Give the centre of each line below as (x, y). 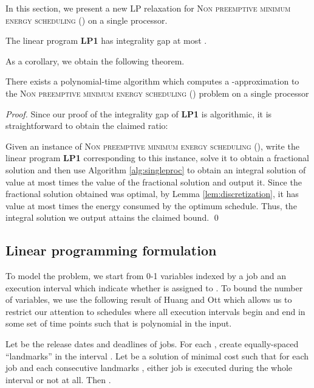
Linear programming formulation (111, 250)
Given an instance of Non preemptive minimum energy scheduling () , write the (152, 146)
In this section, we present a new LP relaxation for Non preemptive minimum (148, 8)
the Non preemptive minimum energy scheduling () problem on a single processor (157, 93)
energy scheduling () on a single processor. (87, 20)
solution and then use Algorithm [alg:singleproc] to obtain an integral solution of (156, 169)
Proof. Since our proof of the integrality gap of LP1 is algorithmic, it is (139, 113)
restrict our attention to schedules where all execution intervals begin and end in (155, 311)
